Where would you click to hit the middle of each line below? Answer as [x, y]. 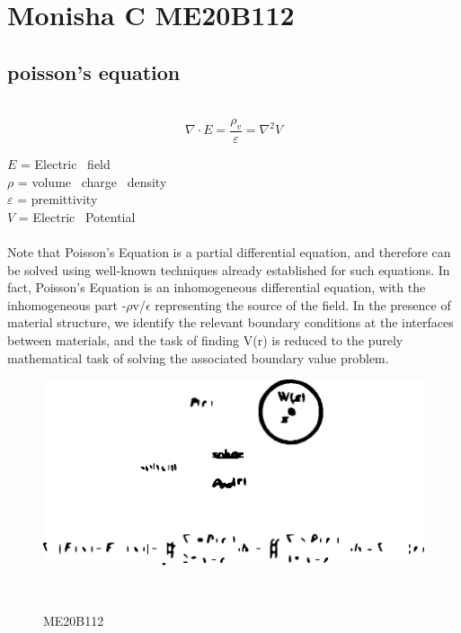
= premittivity [58, 199]
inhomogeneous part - [67, 304]
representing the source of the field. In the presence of [303, 304]
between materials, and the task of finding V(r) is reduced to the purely [205, 339]
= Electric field [66, 164]
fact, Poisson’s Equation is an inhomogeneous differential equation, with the [217, 287]
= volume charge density [92, 181]
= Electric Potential [77, 216]
